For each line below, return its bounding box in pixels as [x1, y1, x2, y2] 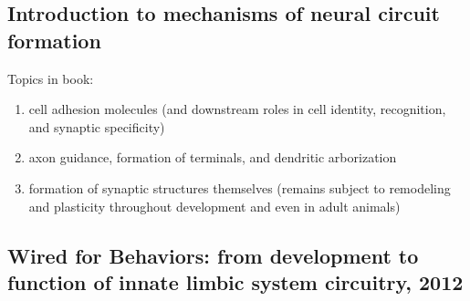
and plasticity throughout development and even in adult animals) [28, 196, 401, 215]
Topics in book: [7, 68, 94, 88]
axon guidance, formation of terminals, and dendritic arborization [28, 148, 397, 167]
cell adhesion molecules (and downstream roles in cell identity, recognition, [28, 99, 446, 119]
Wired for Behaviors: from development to [7, 241, 419, 269]
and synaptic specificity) [28, 117, 165, 136]
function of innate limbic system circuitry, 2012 [7, 267, 464, 296]
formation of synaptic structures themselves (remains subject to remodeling [28, 178, 451, 197]
